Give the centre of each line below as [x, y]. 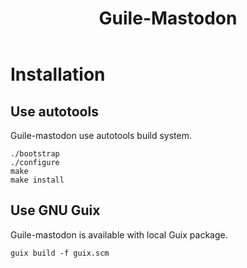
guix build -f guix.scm [60, 253]
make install [37, 180]
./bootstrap [35, 154]
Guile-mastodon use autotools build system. [101, 135]
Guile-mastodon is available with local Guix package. [119, 234]
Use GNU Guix [55, 210]
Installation [58, 74]
